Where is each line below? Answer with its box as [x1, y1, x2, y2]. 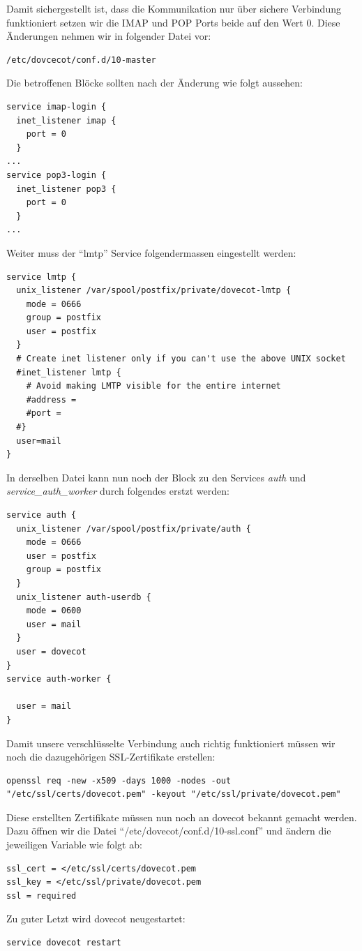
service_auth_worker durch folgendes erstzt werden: [6, 484, 229, 498]
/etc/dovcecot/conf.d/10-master [6, 54, 156, 65]
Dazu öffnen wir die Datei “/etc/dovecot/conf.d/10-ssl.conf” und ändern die [6, 823, 331, 838]
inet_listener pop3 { [16, 184, 116, 194]
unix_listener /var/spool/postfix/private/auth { [16, 523, 251, 534]
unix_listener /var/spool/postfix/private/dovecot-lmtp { [16, 285, 292, 296]
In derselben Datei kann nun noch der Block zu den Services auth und [6, 470, 306, 484]
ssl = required [6, 890, 77, 901]
